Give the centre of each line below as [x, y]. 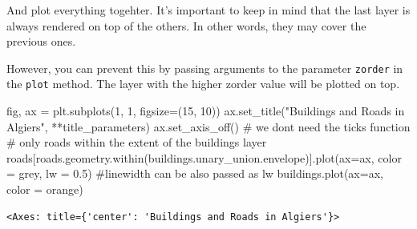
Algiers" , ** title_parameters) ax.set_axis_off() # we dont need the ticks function [208, 126]
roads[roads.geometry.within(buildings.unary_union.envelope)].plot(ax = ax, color [204, 157]
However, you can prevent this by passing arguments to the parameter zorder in [205, 68]
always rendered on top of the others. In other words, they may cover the [186, 25]
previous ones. [41, 41]
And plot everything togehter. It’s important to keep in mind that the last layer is [208, 10]
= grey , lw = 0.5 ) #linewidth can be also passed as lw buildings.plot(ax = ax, [195, 173]
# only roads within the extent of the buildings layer [137, 142]
